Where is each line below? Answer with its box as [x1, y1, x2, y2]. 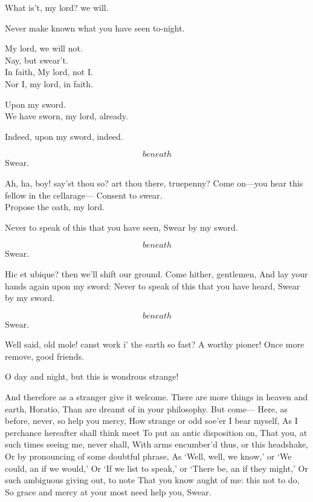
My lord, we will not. [5, 42, 83, 54]
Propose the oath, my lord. [5, 200, 105, 213]
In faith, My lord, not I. [5, 65, 93, 78]
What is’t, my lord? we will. [5, 1, 109, 13]
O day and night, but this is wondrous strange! [5, 370, 179, 383]
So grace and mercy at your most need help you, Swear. [5, 485, 211, 498]
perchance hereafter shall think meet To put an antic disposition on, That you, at [5, 426, 308, 438]
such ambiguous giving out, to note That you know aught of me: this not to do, [5, 474, 300, 486]
